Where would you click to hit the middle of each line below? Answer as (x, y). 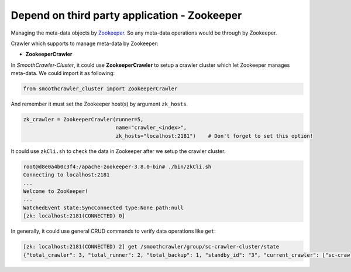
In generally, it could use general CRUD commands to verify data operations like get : (113, 231)
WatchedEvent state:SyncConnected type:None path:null (103, 208)
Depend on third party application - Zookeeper (126, 15)
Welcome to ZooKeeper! (56, 191)
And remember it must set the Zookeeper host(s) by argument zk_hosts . (99, 104)
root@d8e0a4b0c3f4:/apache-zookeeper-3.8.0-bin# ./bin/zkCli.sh (117, 166)
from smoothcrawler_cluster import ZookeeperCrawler (100, 89)
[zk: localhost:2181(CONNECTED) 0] (74, 216)
